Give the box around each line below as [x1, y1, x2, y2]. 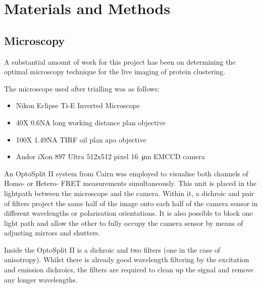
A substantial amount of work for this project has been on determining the [4, 56, 236, 67]
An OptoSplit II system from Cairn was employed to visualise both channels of [4, 168, 248, 178]
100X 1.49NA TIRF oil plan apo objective [16, 134, 146, 145]
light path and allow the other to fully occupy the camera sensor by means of [4, 217, 243, 228]
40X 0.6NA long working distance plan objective [16, 117, 166, 127]
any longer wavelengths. [4, 274, 78, 284]
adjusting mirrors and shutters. [4, 227, 100, 238]
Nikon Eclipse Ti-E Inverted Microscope [16, 100, 140, 111]
